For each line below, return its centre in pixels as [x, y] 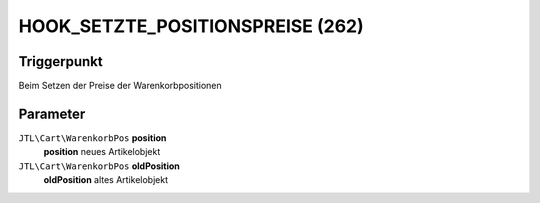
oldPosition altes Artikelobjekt [106, 180]
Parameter [52, 113]
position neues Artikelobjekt [102, 152]
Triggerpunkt [61, 61]
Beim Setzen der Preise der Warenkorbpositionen [120, 86]
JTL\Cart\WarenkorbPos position [92, 137]
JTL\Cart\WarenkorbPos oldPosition [99, 166]
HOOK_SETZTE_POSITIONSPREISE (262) [191, 26]
